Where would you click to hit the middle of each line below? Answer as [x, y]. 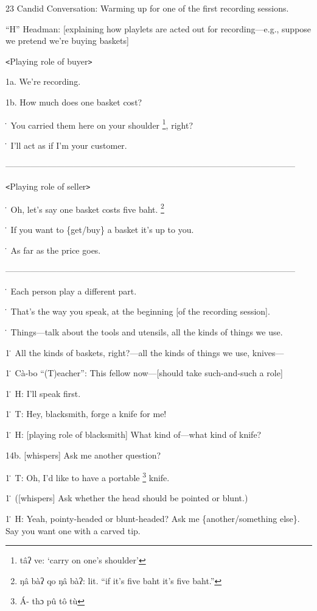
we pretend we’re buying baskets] [67, 41]
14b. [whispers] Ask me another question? [83, 455]
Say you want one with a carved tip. [73, 530]
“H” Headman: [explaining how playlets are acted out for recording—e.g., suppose [158, 28]
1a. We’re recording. [43, 81]
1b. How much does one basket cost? [74, 102]
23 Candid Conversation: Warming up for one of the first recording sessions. [147, 8]
